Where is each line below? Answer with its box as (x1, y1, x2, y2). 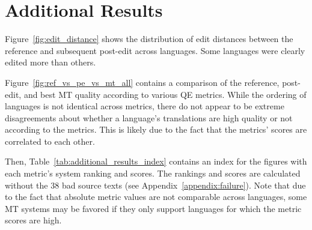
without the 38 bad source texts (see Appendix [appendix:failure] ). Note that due (5, 178, 306, 191)
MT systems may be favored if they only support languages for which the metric (5, 202, 302, 214)
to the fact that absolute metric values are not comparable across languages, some (5, 190, 307, 203)
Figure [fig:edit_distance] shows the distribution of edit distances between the (5, 32, 293, 45)
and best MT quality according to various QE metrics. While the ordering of (23, 88, 307, 100)
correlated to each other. (5, 135, 95, 147)
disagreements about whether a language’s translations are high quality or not (5, 111, 293, 124)
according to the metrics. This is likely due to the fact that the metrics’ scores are (5, 123, 307, 136)
